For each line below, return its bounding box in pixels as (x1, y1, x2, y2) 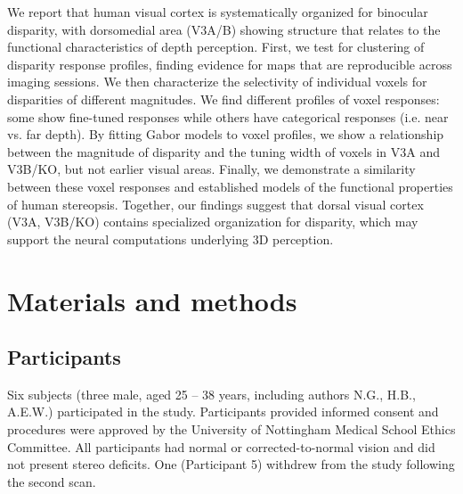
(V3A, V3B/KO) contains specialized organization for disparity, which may (7, 212, 418, 231)
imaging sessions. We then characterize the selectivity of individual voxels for (7, 72, 427, 91)
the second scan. (7, 472, 96, 490)
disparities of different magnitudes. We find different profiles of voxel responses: (7, 89, 440, 108)
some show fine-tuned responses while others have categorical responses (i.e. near (7, 107, 449, 126)
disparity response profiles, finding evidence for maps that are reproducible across (7, 54, 452, 73)
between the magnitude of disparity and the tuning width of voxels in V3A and (7, 142, 440, 161)
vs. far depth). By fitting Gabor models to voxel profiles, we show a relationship (7, 125, 444, 144)
